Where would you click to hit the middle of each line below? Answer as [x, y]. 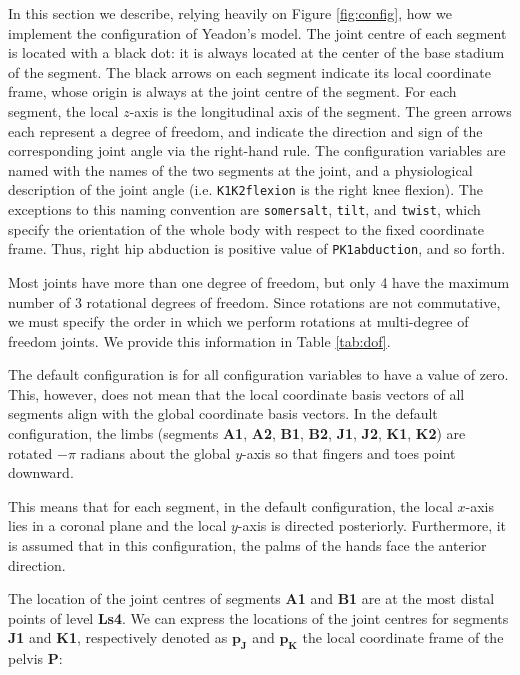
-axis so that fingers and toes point [349, 452]
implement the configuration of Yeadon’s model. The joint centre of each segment [257, 32]
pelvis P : [35, 658]
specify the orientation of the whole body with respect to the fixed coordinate [246, 228]
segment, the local [63, 110]
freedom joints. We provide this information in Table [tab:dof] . [199, 340]
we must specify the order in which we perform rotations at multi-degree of [238, 321]
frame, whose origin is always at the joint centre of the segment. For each [232, 91]
